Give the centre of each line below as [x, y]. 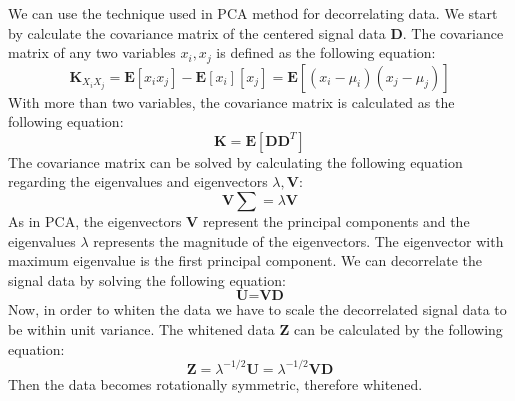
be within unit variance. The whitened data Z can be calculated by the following [255, 328]
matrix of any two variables [92, 52]
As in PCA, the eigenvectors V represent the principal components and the [239, 221]
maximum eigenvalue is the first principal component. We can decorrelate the [245, 260]
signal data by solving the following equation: [147, 279]
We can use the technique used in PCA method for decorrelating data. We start [253, 13]
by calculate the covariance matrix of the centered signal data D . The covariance [256, 32]
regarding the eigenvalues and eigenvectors [138, 181]
